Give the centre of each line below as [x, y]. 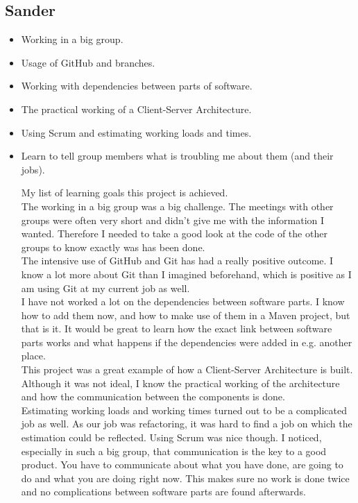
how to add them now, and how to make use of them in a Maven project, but [186, 315]
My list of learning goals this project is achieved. [125, 193]
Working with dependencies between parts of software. [137, 86]
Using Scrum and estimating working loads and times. [136, 132]
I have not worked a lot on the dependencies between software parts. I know [183, 301]
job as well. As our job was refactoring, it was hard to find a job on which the [187, 424]
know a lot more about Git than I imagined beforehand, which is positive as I [186, 274]
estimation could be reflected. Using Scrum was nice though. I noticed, [171, 437]
